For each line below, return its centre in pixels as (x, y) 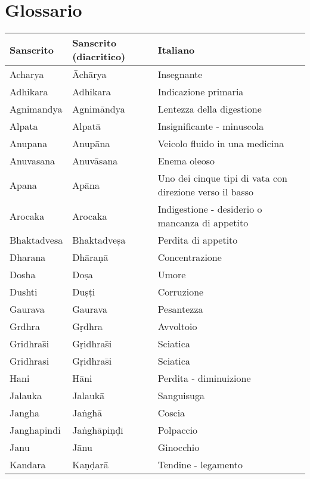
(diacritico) (99, 57)
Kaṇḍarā (90, 465)
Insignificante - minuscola (211, 126)
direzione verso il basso (206, 192)
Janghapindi (35, 430)
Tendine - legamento (200, 465)
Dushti (24, 292)
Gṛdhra (88, 326)
